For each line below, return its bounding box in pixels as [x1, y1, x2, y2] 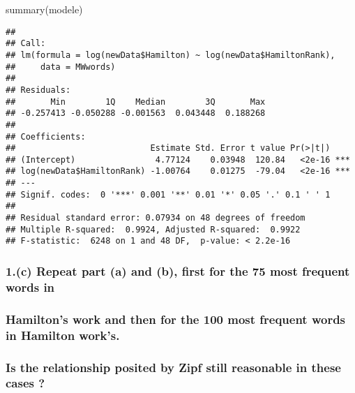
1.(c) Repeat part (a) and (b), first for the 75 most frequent [6, 262, 350, 279]
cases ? [6, 374, 45, 392]
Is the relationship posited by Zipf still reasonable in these [6, 358, 341, 376]
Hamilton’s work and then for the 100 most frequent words [6, 310, 346, 327]
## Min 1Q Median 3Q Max [6, 96, 266, 107]
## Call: [6, 38, 46, 49]
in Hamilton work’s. [6, 326, 120, 343]
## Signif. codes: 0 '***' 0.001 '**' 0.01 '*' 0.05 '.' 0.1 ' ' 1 [6, 189, 331, 200]
